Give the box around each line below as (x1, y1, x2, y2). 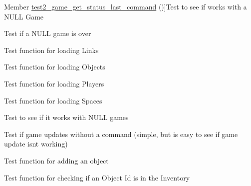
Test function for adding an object (4, 155, 109, 165)
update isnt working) (4, 138, 68, 149)
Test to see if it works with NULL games (4, 112, 129, 122)
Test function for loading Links (4, 44, 99, 55)
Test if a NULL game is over (4, 28, 91, 38)
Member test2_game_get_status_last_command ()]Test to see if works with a (4, 1, 247, 11)
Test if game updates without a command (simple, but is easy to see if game (4, 128, 238, 139)
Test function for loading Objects (4, 61, 105, 72)
